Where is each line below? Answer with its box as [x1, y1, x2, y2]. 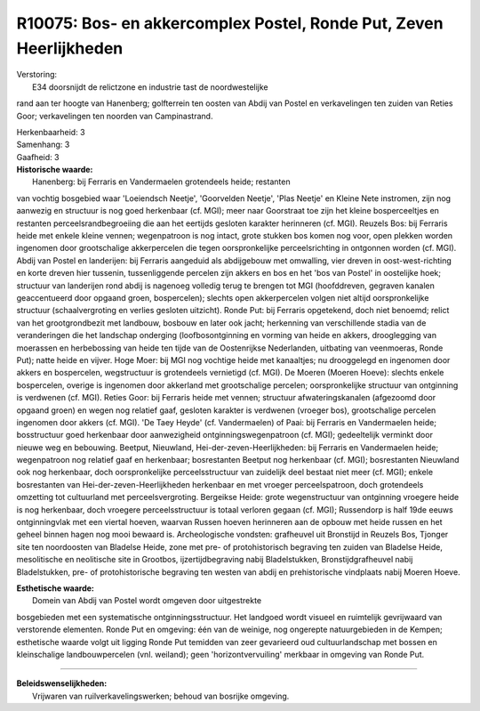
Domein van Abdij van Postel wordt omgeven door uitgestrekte [32, 595, 262, 606]
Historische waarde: [16, 165, 93, 175]
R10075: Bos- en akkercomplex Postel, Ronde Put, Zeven [16, 13, 444, 33]
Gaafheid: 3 [16, 151, 60, 162]
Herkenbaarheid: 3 [16, 126, 85, 137]
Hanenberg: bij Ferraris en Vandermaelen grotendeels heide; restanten [32, 176, 291, 187]
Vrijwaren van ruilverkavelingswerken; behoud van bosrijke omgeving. [32, 691, 290, 701]
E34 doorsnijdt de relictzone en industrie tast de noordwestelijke [32, 81, 268, 93]
